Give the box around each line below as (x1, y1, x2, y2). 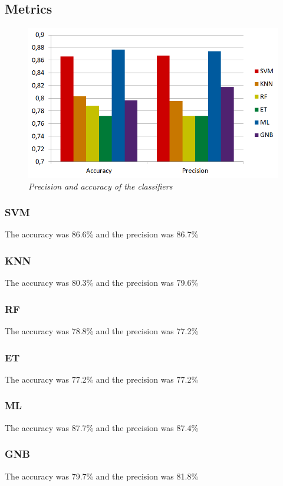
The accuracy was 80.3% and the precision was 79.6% (5, 276, 199, 289)
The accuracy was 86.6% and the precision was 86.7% (5, 228, 199, 240)
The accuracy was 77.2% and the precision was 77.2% (5, 373, 199, 385)
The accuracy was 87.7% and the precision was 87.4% (5, 421, 199, 433)
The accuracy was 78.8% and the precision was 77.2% (5, 325, 199, 337)
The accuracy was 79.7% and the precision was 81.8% (5, 469, 199, 482)
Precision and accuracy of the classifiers (28, 180, 173, 192)
